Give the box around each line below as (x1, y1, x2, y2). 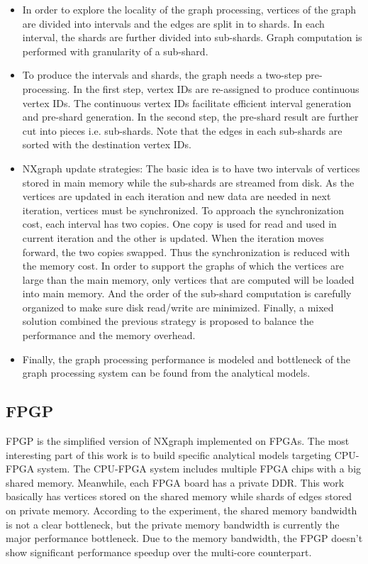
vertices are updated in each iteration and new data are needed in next (22, 189, 331, 204)
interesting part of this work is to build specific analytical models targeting (6, 447, 332, 462)
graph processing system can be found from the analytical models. (22, 365, 311, 380)
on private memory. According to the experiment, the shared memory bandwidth (6, 503, 357, 518)
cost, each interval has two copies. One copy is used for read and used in (22, 216, 337, 231)
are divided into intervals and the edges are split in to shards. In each (22, 16, 325, 31)
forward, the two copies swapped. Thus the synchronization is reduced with (22, 244, 350, 259)
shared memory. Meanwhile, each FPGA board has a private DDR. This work (6, 475, 345, 490)
